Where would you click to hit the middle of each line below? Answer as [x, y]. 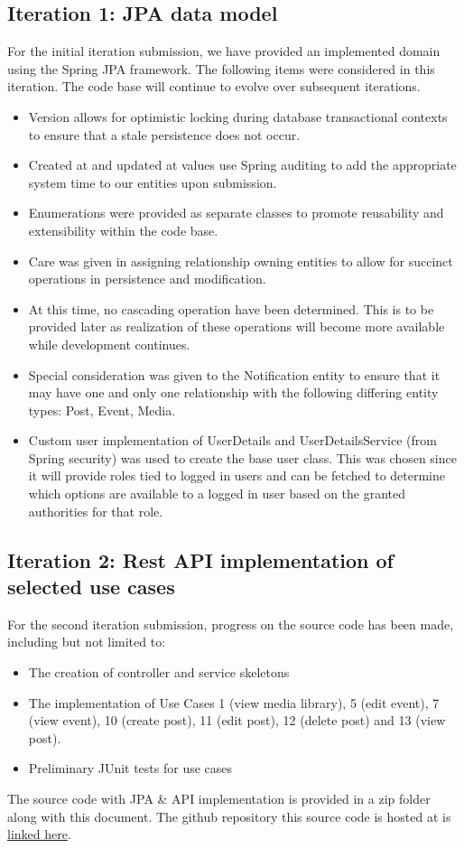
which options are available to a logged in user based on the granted [217, 494]
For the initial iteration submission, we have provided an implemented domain [224, 51]
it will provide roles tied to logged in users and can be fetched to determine [237, 475]
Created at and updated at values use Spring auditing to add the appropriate [242, 165]
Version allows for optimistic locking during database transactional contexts [238, 116]
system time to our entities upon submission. [153, 182]
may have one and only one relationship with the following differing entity [233, 392]
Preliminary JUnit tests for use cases [130, 768]
